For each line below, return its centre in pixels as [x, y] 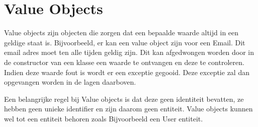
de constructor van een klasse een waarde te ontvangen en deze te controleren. [124, 62]
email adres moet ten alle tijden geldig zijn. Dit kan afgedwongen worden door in [129, 52]
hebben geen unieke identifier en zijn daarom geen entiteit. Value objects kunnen [128, 109]
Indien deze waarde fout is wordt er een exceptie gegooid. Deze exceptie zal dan [127, 72]
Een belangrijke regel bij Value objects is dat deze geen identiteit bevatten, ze [124, 99]
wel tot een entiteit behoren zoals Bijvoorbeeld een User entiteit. [104, 118]
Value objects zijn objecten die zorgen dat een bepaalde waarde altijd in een [121, 33]
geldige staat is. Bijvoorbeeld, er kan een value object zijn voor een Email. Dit [125, 42]
